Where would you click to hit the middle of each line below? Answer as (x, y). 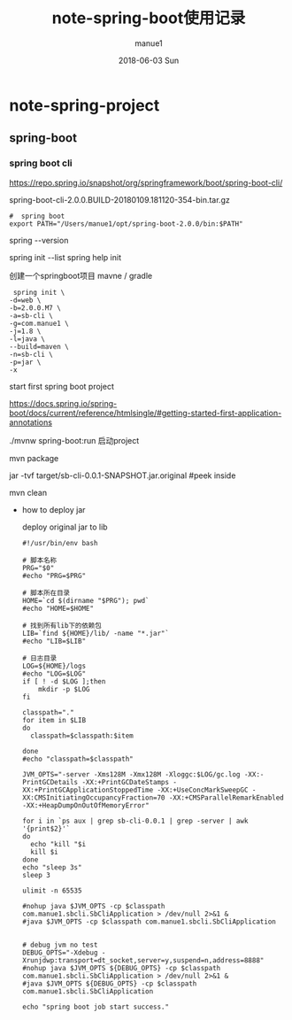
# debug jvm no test (60, 945)
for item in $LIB (54, 720)
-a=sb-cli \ (31, 315)
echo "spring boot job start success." (96, 1007)
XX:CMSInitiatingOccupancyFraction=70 (93, 798)
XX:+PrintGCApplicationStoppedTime (88, 790)
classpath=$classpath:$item (82, 736)
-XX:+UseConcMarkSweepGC (203, 790)
